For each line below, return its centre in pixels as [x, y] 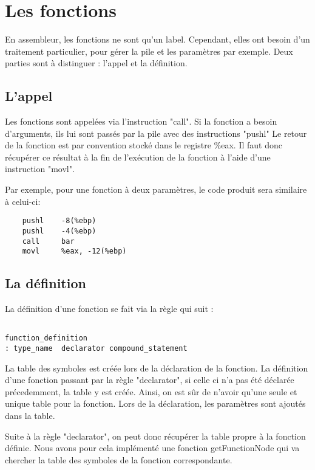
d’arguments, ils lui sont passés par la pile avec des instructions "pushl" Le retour [156, 133]
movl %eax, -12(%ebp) [74, 251]
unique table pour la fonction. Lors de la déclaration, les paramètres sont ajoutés [155, 403]
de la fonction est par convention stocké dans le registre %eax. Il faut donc [144, 145]
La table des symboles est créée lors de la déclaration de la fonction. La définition [157, 368]
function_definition [46, 338]
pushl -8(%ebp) [59, 221]
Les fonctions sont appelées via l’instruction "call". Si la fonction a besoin [141, 121]
